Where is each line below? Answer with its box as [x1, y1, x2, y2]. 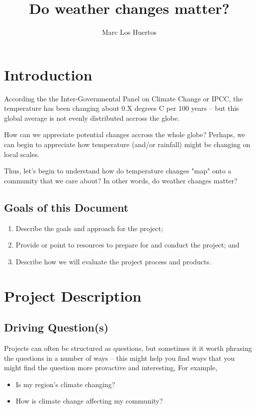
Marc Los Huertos [101, 27, 157, 37]
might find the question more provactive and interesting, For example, [4, 362, 218, 373]
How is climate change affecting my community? [15, 396, 163, 406]
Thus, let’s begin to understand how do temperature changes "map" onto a [4, 165, 232, 176]
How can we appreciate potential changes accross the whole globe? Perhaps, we [4, 129, 246, 140]
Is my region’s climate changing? [15, 379, 115, 389]
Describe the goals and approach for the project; [15, 223, 163, 233]
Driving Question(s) [4, 320, 109, 335]
